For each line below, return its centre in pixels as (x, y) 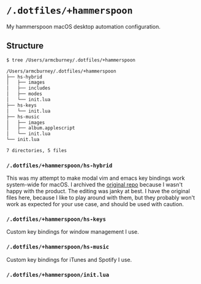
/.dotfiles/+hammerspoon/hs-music (58, 247)
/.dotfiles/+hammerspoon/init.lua (58, 274)
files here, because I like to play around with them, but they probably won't (100, 198)
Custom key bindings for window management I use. (73, 232)
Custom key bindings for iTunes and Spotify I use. (69, 259)
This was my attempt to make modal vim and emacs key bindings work (96, 178)
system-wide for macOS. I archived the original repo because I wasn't (94, 185)
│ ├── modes (25, 94)
